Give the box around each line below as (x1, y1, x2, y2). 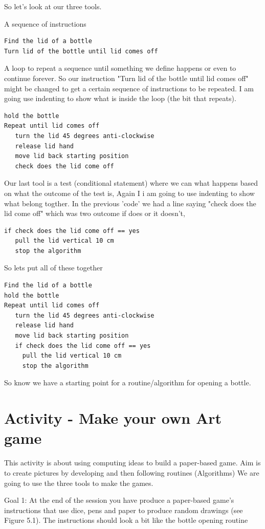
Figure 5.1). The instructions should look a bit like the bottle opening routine (4, 515, 248, 525)
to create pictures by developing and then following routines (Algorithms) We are (4, 467, 259, 478)
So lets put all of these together (4, 262, 103, 273)
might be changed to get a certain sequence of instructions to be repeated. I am (4, 83, 254, 93)
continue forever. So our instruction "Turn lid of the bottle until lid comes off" (4, 72, 249, 83)
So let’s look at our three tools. (4, 1, 102, 11)
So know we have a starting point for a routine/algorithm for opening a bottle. (4, 377, 251, 388)
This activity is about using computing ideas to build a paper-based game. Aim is (4, 457, 261, 468)
